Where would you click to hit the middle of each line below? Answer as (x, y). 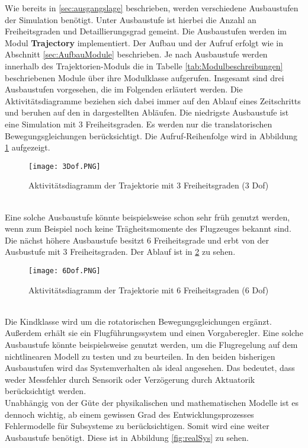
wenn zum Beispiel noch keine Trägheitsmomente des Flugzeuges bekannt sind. (148, 228)
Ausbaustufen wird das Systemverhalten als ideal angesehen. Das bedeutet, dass (150, 368)
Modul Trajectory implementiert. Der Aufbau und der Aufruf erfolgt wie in (144, 42)
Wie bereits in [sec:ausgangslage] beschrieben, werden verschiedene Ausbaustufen (152, 8)
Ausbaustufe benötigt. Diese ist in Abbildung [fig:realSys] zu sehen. (127, 437)
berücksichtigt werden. (46, 391)
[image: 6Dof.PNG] (65, 271)
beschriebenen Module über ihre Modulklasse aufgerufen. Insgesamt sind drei (145, 77)
